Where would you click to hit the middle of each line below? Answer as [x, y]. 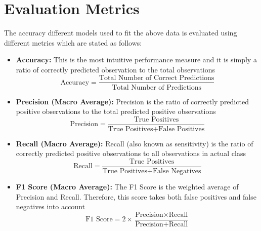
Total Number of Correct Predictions [157, 78]
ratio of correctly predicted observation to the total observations [116, 69]
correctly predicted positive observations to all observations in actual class [131, 153]
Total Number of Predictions [157, 87]
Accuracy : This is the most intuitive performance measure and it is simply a [136, 60]
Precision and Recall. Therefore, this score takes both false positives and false [136, 196]
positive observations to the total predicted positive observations [116, 111]
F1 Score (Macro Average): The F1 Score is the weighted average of [127, 187]
